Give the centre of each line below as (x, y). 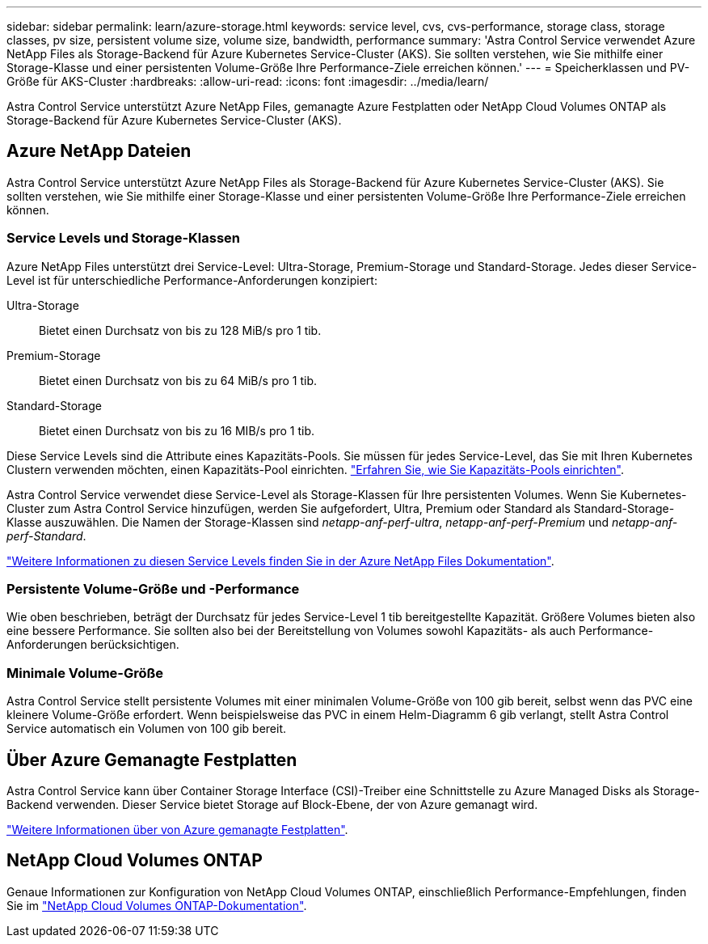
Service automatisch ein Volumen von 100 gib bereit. (146, 729)
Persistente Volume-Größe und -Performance (153, 588)
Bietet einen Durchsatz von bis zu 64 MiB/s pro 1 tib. (178, 380)
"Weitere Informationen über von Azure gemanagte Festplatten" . (177, 829)
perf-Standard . (46, 535)
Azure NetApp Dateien (99, 151)
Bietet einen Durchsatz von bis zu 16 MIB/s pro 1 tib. (177, 430)
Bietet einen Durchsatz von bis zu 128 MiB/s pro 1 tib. (180, 330)
